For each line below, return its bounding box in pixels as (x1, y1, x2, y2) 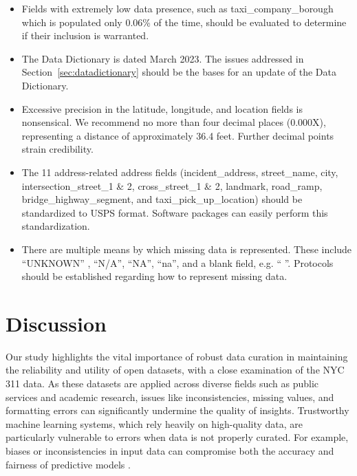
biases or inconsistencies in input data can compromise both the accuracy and (6, 443, 334, 457)
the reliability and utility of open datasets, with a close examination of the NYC (6, 363, 345, 377)
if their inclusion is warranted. (21, 28, 149, 43)
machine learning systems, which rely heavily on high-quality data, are (6, 416, 303, 431)
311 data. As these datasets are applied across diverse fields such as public (6, 376, 319, 390)
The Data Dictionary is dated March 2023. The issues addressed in (21, 51, 304, 65)
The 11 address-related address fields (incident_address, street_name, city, (21, 164, 338, 179)
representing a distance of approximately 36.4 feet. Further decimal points (21, 128, 334, 142)
